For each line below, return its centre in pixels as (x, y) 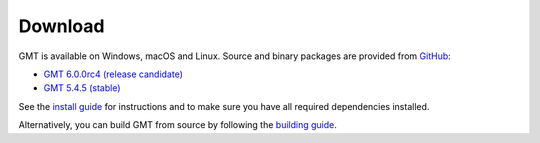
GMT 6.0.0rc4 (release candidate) (113, 74)
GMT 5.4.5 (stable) (82, 88)
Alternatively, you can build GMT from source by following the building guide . (177, 125)
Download (61, 26)
